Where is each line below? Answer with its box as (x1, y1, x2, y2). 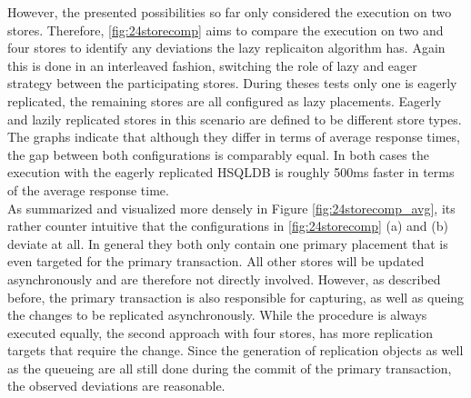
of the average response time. (7, 180, 169, 199)
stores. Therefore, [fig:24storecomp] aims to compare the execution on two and (7, 20, 444, 39)
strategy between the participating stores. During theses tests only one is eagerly (7, 74, 457, 93)
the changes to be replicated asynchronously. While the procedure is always (7, 305, 427, 324)
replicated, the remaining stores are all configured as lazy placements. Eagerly (7, 91, 442, 110)
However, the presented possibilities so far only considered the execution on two (7, 3, 452, 21)
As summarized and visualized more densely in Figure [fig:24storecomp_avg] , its (7, 198, 456, 217)
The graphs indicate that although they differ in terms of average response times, (7, 127, 460, 146)
